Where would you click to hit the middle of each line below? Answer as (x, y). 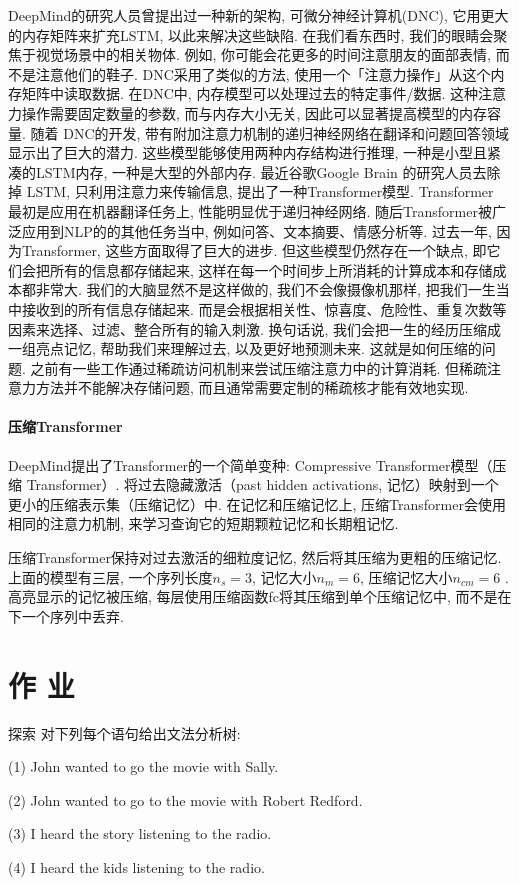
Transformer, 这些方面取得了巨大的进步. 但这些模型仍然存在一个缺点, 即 (254, 250)
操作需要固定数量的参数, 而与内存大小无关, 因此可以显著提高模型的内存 (254, 112)
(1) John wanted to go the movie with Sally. (143, 766)
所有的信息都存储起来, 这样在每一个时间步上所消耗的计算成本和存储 (271, 269)
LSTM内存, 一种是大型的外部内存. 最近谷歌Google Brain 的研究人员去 (261, 171)
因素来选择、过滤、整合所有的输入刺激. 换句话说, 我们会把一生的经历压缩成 (255, 328)
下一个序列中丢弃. (66, 615)
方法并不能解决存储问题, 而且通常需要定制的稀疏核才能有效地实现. (252, 387)
